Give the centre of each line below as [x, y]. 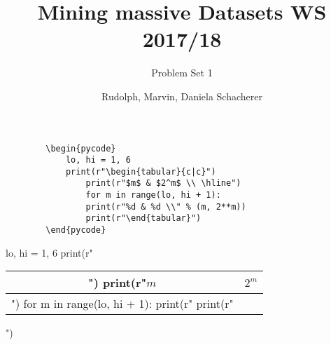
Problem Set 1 [182, 73]
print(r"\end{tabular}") [143, 218]
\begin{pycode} [81, 148]
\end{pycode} [76, 230]
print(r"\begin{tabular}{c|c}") [141, 171]
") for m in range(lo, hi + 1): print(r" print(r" [122, 304]
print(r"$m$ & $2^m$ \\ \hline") [163, 183]
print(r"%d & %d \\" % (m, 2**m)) [166, 207]
